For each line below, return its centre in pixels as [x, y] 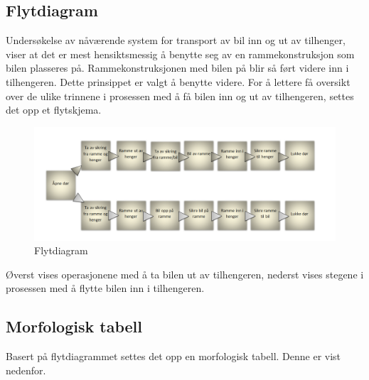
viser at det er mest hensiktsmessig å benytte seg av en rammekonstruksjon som [180, 54]
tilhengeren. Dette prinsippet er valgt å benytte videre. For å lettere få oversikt [178, 81]
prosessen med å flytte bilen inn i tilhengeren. [105, 288]
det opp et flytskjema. [54, 110]
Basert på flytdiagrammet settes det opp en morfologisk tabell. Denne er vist [173, 356]
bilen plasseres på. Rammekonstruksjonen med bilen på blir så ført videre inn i [177, 68]
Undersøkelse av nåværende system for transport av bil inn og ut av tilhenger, [176, 40]
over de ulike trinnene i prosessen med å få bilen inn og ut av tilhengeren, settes [180, 96]
